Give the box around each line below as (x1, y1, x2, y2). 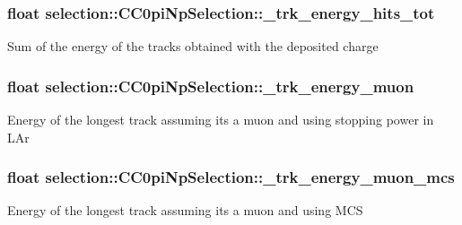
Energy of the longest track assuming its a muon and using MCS (7, 201, 363, 220)
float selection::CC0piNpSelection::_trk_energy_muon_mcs (7, 166, 455, 188)
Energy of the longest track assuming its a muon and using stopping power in (7, 110, 434, 129)
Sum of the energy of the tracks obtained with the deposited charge (7, 37, 379, 56)
